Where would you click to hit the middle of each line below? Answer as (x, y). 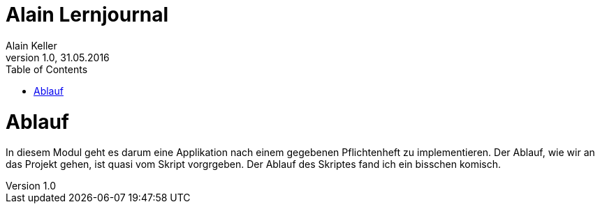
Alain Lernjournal (87, 15)
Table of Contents (47, 69)
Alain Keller (31, 45)
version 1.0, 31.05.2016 (58, 57)
